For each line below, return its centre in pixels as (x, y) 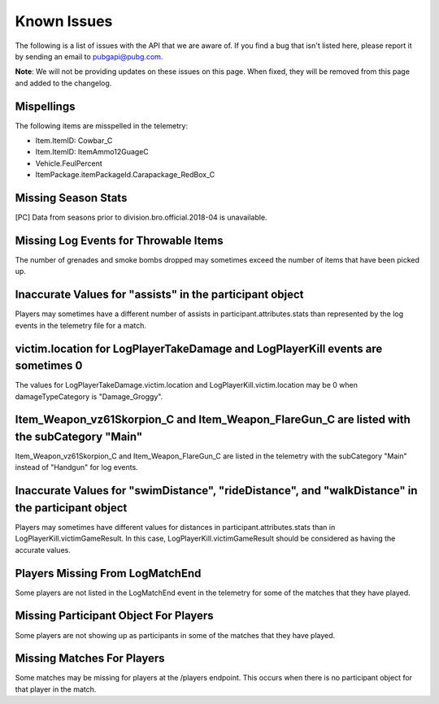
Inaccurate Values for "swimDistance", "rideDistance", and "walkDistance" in (216, 491)
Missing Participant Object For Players (115, 616)
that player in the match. (56, 689)
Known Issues (64, 21)
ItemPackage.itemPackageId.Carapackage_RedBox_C (125, 175)
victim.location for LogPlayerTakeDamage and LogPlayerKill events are (199, 348)
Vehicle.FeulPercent (69, 163)
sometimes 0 (49, 366)
